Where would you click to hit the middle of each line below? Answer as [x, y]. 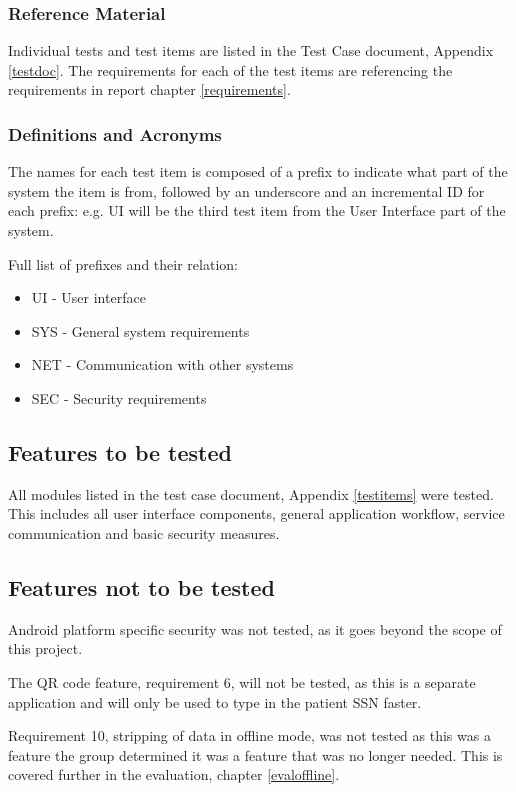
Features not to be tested [141, 586]
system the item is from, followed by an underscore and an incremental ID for [246, 190]
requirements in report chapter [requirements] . [149, 89]
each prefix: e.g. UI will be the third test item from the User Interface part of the [257, 210]
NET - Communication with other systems [162, 364]
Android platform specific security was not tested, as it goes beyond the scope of [255, 628]
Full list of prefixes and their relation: [123, 263]
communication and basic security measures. [144, 532]
